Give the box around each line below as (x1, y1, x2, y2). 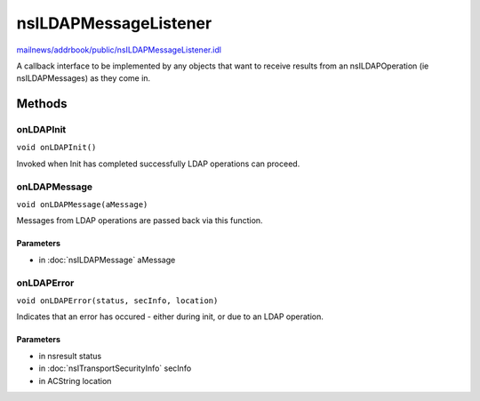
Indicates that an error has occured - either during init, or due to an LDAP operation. (16, 311, 324, 322)
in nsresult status (38, 350, 102, 361)
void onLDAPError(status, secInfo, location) (16, 295, 219, 306)
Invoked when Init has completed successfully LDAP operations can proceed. (16, 158, 300, 169)
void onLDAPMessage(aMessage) (16, 200, 148, 210)
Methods (16, 96, 68, 111)
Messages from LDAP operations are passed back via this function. (16, 215, 263, 226)
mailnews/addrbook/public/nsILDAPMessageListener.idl (16, 44, 222, 55)
